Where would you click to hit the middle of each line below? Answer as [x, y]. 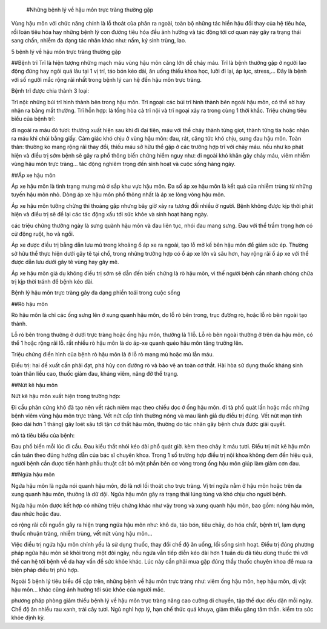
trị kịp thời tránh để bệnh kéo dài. [52, 281]
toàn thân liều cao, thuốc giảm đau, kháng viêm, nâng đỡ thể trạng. [95, 374]
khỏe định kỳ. [28, 617]
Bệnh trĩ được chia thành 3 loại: [50, 91]
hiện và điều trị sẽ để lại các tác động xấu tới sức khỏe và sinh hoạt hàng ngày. [110, 215]
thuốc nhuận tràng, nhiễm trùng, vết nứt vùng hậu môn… [82, 533]
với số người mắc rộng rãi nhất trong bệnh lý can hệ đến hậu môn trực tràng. [107, 79]
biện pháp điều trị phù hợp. [45, 570]
